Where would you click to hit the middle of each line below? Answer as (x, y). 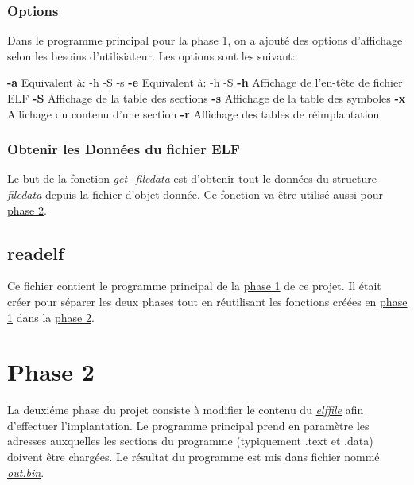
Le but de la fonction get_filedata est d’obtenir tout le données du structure (192, 178)
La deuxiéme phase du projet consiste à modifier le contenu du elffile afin (186, 410)
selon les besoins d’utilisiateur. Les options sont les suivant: (151, 55)
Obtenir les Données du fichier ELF (124, 149)
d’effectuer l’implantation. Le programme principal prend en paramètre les (188, 425)
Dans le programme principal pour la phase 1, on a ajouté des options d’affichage (205, 40)
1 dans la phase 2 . (51, 317)
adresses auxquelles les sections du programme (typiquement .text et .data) (190, 441)
